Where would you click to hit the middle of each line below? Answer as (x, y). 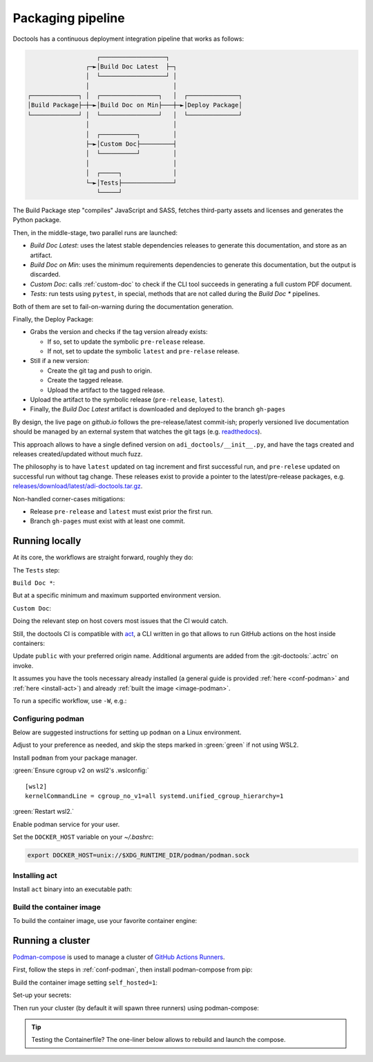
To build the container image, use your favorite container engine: (105, 921)
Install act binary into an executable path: (73, 889)
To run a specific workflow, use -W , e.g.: (70, 700)
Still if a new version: (60, 361)
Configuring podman (48, 718)
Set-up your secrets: (42, 995)
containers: (29, 643)
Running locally (47, 541)
